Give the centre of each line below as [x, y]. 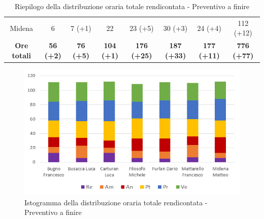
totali [21, 55]
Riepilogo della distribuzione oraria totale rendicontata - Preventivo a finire [132, 6]
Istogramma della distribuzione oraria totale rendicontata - [116, 202]
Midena [22, 28]
